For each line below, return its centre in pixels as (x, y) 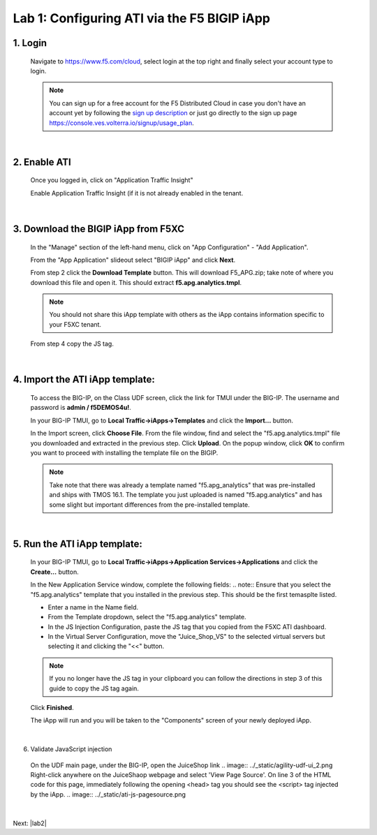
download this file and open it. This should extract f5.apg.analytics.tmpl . (136, 282)
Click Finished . (52, 708)
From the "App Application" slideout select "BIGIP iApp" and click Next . (133, 260)
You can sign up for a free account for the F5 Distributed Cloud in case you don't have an (178, 103)
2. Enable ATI (42, 162)
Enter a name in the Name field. (93, 607)
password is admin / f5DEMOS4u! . (81, 408)
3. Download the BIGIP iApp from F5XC (99, 229)
